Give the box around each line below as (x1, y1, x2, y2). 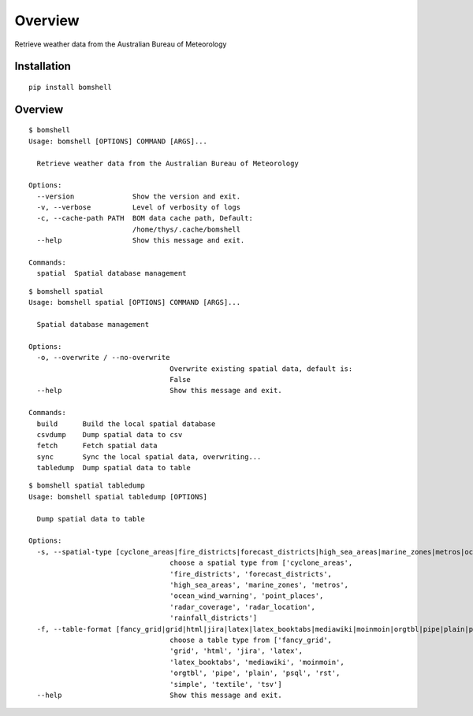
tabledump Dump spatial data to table (36, 463, 191, 473)
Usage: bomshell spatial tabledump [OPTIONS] (28, 492, 208, 501)
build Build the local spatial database (36, 419, 216, 428)
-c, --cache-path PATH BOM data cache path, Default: (36, 213, 254, 223)
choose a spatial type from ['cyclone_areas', (169, 558, 353, 567)
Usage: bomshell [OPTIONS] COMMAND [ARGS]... (28, 136, 208, 146)
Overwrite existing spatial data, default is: (169, 364, 353, 373)
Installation (14, 60, 71, 73)
